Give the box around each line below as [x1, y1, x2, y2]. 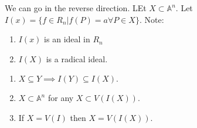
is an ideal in [44, 33, 90, 45]
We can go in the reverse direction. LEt [5, 2, 147, 14]
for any [47, 92, 74, 104]
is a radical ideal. [46, 52, 108, 65]
